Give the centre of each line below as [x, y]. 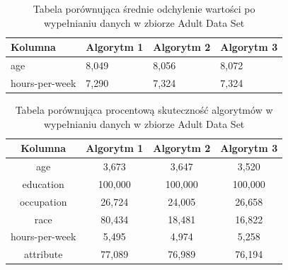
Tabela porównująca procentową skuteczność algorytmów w [144, 109]
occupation [43, 201]
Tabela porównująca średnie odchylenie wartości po [144, 8]
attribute [43, 254]
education [43, 183]
